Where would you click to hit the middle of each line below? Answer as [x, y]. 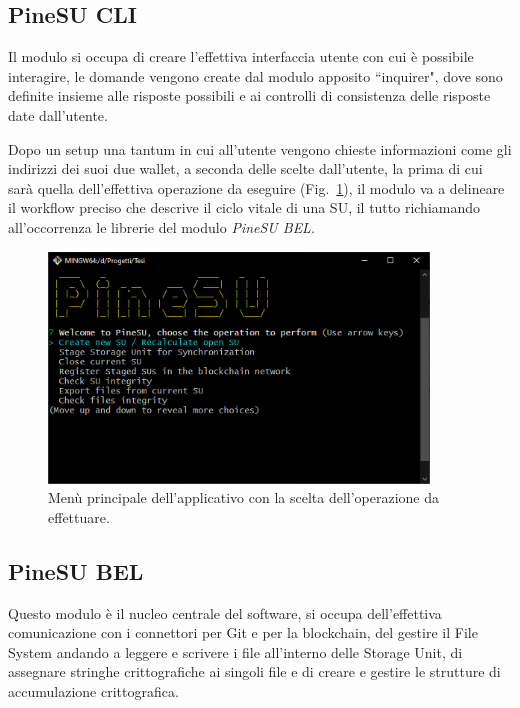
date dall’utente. [58, 114]
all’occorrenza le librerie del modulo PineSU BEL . [161, 226]
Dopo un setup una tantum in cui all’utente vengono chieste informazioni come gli [260, 148]
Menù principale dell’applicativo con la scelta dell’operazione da [244, 497]
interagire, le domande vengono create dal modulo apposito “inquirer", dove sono [255, 75]
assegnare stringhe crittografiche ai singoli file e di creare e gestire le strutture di [254, 671]
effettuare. [79, 516]
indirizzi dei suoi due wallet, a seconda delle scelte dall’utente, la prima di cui [245, 168]
